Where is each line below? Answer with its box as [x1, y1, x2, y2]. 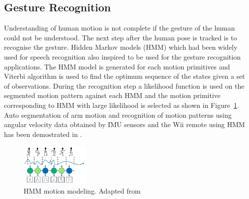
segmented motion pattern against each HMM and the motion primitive [4, 90, 221, 100]
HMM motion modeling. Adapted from [24, 186, 141, 196]
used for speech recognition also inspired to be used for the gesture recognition [4, 51, 241, 62]
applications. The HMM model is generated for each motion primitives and [4, 61, 230, 71]
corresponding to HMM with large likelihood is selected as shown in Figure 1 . [4, 99, 239, 110]
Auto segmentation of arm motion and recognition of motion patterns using [4, 109, 232, 120]
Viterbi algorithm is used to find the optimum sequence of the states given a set [4, 71, 245, 81]
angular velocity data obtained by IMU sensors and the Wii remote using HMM [4, 119, 245, 130]
